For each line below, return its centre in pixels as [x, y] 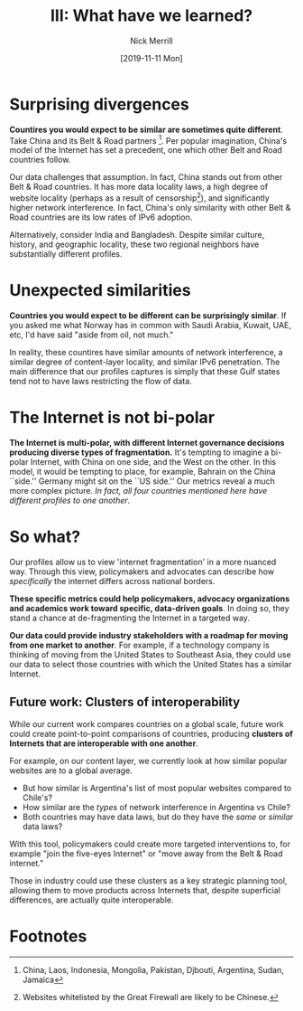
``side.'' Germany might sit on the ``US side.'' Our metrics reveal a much [142, 481]
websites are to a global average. [71, 770]
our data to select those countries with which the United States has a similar [151, 664]
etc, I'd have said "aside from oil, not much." [92, 335]
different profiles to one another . [70, 500]
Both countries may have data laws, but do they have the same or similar [158, 817]
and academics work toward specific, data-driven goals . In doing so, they [150, 608]
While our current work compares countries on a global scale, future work [147, 723]
